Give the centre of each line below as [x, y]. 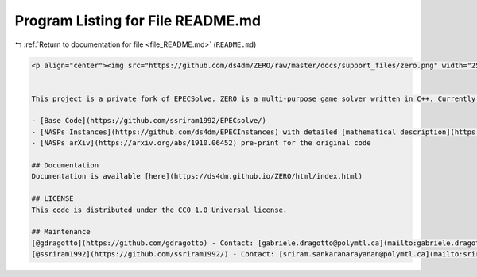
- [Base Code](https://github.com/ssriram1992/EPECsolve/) [149, 121]
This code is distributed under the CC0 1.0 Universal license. [159, 210]
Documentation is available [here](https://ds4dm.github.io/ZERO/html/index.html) [197, 176]
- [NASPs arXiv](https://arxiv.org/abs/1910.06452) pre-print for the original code [201, 143]
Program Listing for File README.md [138, 21]
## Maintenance [61, 232]
